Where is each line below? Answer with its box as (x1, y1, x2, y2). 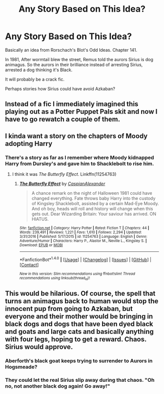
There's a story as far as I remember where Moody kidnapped (5, 154, 154, 161)
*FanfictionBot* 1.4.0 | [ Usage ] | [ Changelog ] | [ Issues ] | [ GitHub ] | (19, 256, 152, 262)
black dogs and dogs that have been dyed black (5, 320, 154, 328)
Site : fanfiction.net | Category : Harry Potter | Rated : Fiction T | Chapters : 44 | (19, 226, 150, 230)
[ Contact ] (19, 262, 39, 268)
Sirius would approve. (5, 343, 73, 351)
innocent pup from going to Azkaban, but (5, 305, 133, 313)
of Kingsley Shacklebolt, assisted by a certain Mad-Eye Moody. (31, 201, 159, 207)
